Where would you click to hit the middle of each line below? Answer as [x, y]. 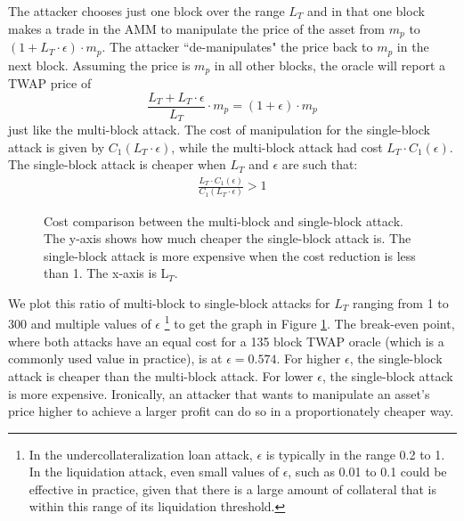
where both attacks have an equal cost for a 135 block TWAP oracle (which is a [226, 341]
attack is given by [57, 147]
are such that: [320, 164]
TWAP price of [50, 82]
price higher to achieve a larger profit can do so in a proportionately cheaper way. [231, 411]
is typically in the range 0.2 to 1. [355, 454]
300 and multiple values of [80, 324]
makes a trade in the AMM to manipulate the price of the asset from [197, 28]
